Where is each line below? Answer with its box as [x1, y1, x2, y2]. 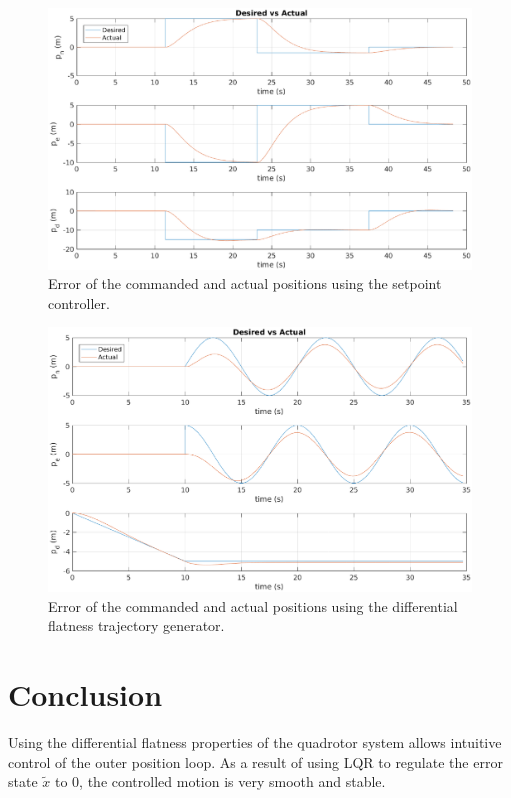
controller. [48, 292, 110, 313]
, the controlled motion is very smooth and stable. [79, 771, 386, 792]
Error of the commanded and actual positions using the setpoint [48, 273, 442, 294]
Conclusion [8, 674, 163, 715]
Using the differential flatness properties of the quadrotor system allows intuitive [8, 731, 502, 752]
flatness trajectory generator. [48, 615, 225, 636]
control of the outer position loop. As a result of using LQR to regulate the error [8, 751, 503, 772]
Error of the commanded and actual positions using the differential [48, 595, 458, 616]
